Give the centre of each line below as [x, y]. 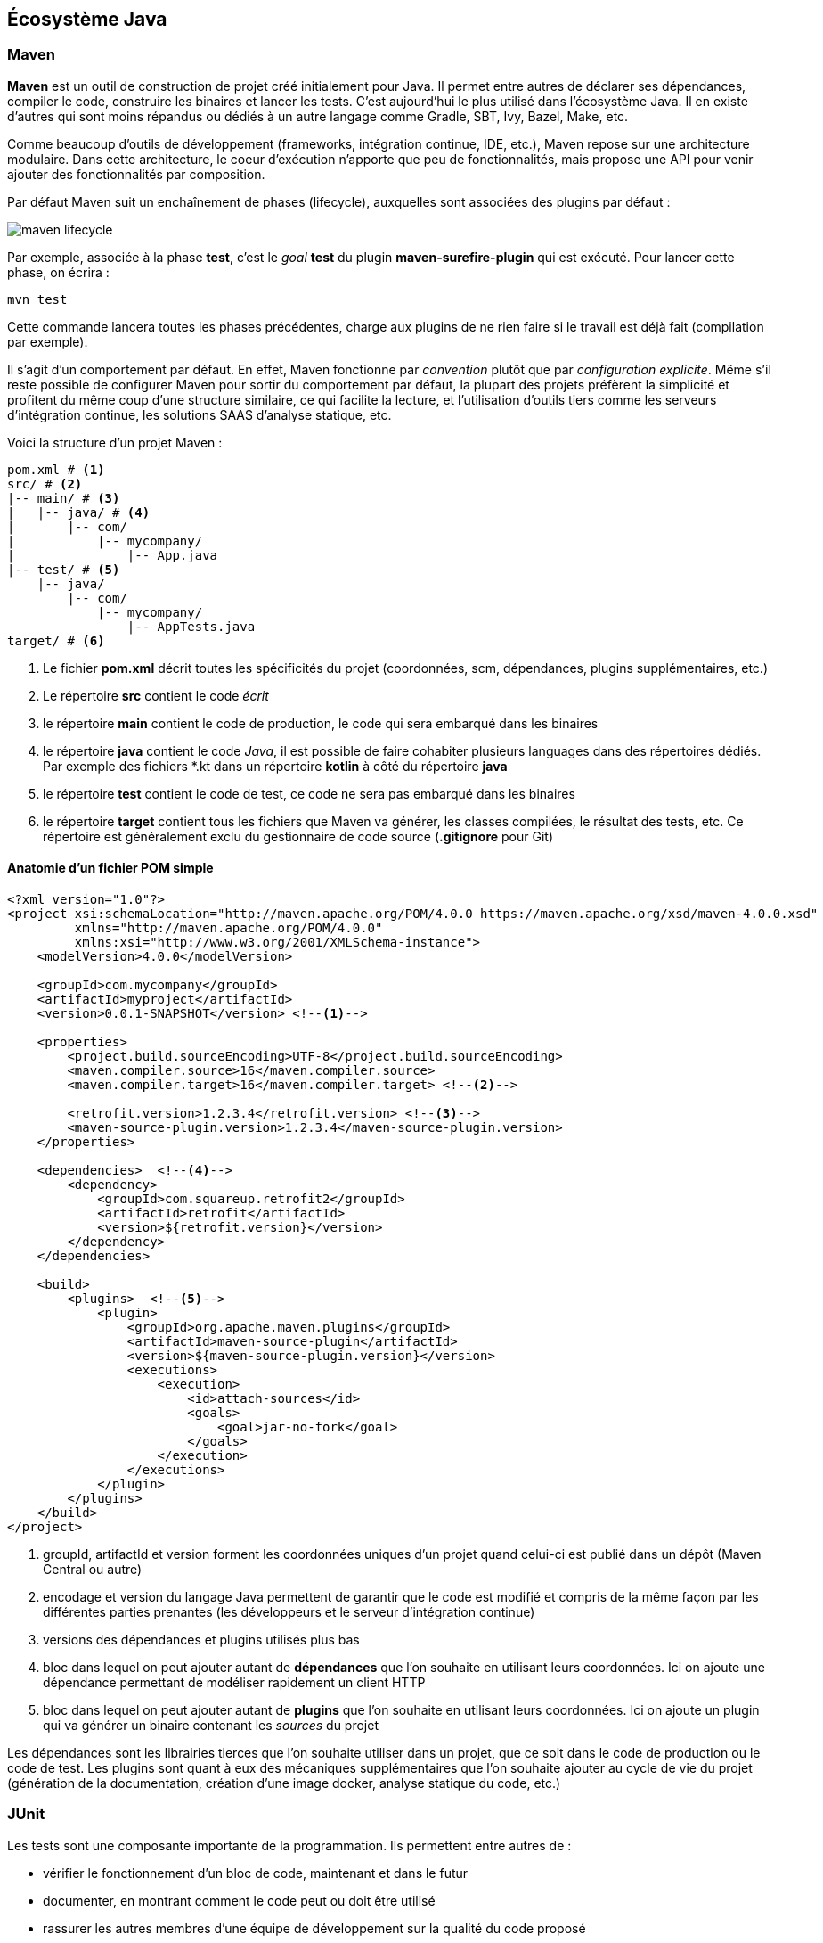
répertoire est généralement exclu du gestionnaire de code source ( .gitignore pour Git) [298, 836]
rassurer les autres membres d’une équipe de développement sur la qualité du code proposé [314, 1928]
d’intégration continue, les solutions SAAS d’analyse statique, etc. [200, 414]
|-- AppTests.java [191, 626]
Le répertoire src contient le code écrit [156, 695]
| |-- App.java [113, 555]
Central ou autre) [93, 1570]
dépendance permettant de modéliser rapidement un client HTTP [234, 1683]
